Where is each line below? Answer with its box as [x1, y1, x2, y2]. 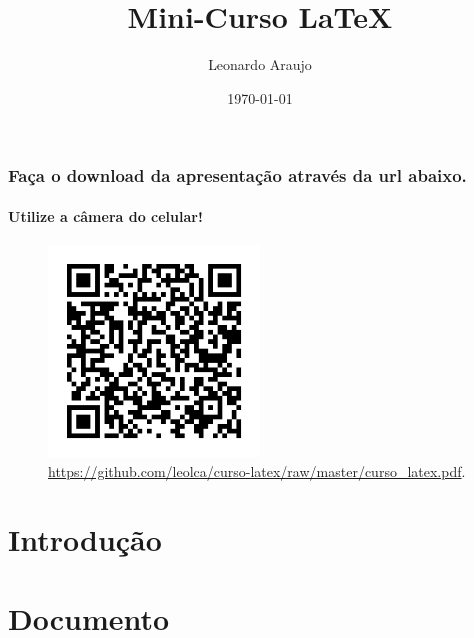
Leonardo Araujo [208, 54, 312, 75]
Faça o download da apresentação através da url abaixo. [8, 163, 467, 188]
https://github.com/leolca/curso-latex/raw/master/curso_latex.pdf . [48, 460, 466, 481]
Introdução [8, 519, 162, 560]
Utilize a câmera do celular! [8, 205, 203, 226]
